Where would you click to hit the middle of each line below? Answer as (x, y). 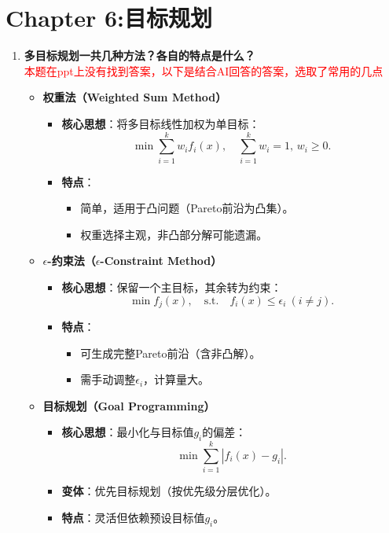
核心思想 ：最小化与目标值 (128, 432)
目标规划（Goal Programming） (129, 405)
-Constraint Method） (161, 261)
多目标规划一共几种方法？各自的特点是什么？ (139, 55)
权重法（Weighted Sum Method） (135, 97)
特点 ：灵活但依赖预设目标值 (133, 517)
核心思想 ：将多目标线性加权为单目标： (161, 123)
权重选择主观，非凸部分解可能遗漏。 (174, 234)
